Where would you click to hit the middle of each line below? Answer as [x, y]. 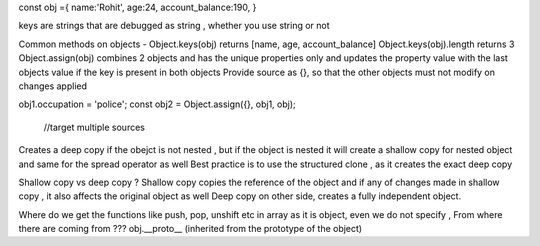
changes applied [53, 86]
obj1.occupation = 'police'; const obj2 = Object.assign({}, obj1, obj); [157, 104]
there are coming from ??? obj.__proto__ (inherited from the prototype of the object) [190, 229]
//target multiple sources [94, 127]
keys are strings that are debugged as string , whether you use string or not [174, 26]
